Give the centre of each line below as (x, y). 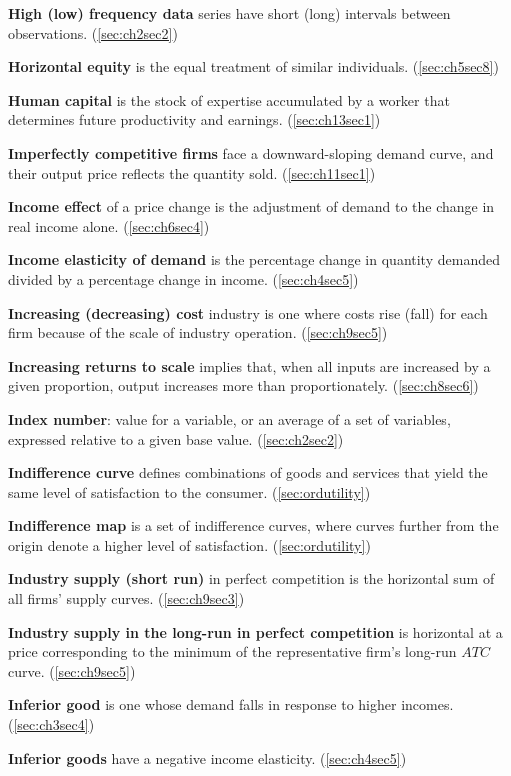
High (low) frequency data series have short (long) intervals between (229, 13)
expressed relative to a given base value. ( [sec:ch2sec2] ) (176, 438)
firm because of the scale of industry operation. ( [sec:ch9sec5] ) (198, 332)
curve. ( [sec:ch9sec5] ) (72, 670)
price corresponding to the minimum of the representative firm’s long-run (232, 651)
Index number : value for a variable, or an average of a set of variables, (229, 418)
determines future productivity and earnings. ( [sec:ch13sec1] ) (194, 119)
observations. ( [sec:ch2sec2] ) (93, 32)
